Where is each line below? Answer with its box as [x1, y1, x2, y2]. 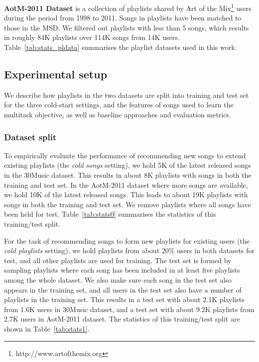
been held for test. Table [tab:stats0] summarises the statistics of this [4, 209, 216, 219]
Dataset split [4, 130, 57, 143]
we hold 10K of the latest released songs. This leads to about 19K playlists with [4, 189, 248, 200]
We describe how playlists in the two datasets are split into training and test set [4, 89, 249, 100]
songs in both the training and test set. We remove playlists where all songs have [4, 199, 251, 209]
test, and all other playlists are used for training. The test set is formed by [4, 255, 232, 265]
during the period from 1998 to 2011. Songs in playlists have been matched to [4, 12, 242, 23]
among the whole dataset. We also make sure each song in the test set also [4, 274, 232, 285]
